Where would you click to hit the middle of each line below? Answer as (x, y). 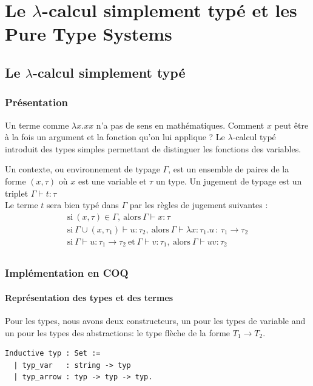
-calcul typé (254, 137)
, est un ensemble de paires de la (229, 169)
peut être (291, 125)
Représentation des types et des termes (89, 297)
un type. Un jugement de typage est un (229, 181)
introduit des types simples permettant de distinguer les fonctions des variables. (153, 148)
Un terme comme (37, 125)
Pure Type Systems (89, 34)
